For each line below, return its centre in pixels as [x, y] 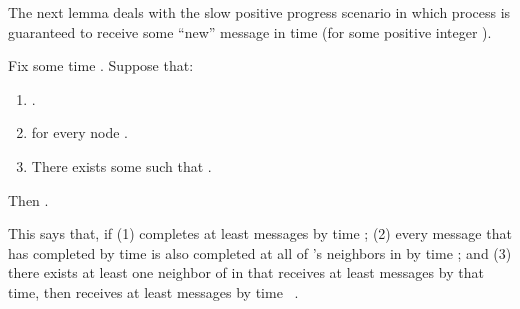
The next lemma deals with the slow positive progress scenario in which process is [259, 12]
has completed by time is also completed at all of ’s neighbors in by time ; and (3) [260, 252]
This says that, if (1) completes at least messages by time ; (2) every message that [260, 233]
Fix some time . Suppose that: [101, 65]
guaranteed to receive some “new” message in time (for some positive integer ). [250, 31]
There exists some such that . [121, 165]
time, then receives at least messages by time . [153, 291]
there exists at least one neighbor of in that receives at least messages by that [246, 272]
